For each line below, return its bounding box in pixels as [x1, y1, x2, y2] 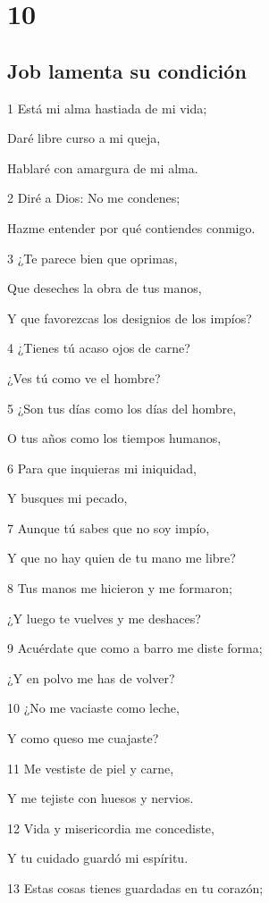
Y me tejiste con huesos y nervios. [7, 789, 194, 807]
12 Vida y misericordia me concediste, [7, 818, 214, 837]
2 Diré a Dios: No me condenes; [7, 188, 181, 207]
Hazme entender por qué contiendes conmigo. [7, 218, 256, 237]
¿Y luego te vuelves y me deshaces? [7, 608, 201, 627]
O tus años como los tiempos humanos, [7, 429, 222, 447]
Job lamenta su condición [7, 56, 247, 84]
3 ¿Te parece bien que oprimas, [7, 248, 178, 267]
